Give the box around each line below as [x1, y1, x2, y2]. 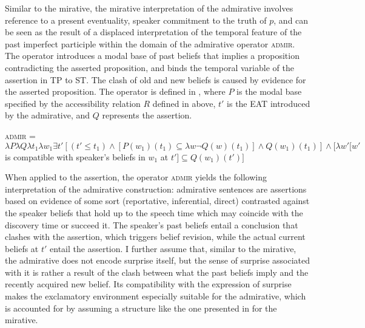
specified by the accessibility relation [5, 97, 141, 109]
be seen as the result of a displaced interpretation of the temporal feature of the [5, 26, 302, 38]
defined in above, [152, 97, 216, 109]
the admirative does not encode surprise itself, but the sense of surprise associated [5, 254, 310, 267]
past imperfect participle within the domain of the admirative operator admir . [5, 37, 295, 50]
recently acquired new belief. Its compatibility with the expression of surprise [5, 278, 292, 290]
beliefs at [5, 242, 39, 255]
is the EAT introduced [227, 97, 310, 109]
